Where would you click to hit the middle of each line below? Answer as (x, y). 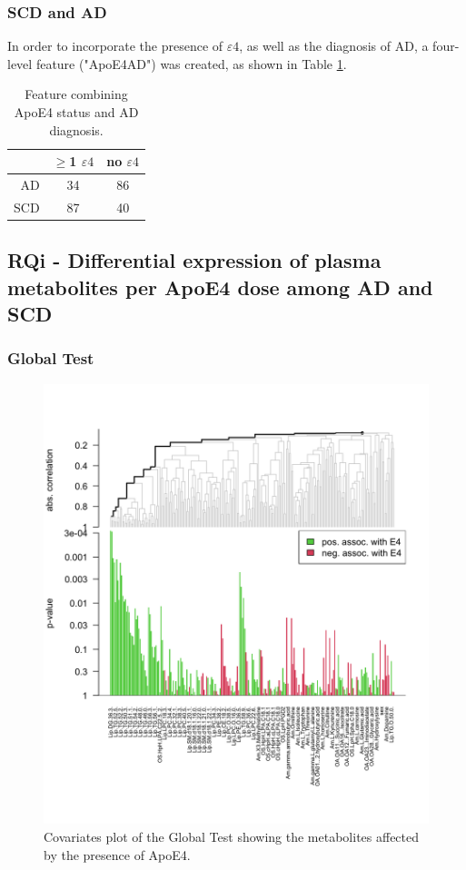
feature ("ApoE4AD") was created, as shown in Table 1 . (191, 63)
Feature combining (76, 94)
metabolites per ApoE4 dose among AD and (220, 287)
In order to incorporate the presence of (115, 46)
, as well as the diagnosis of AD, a (334, 46)
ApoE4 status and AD (76, 112)
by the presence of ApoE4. (117, 854)
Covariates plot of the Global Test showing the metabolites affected (232, 836)
